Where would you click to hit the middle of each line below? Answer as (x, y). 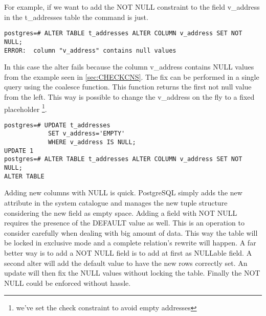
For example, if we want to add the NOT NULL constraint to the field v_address (132, 7)
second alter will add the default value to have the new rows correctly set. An (126, 263)
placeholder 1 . (26, 108)
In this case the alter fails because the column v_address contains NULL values (129, 67)
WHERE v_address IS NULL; (92, 142)
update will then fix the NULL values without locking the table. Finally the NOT (132, 273)
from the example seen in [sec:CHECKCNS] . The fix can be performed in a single (132, 76)
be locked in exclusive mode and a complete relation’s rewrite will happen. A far (130, 243)
